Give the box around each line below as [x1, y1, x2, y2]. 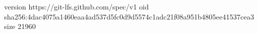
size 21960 [4, 21, 36, 31]
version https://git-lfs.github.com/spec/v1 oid [4, 1, 149, 11]
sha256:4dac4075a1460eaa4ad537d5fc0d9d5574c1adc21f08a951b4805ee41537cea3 [4, 11, 254, 21]
